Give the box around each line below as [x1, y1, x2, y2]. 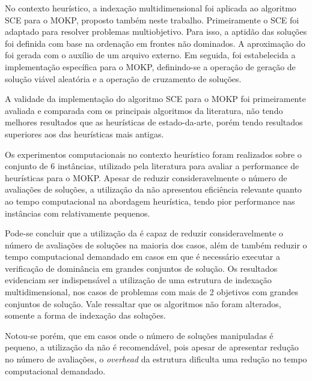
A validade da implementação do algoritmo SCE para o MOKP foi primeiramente [5, 92, 306, 105]
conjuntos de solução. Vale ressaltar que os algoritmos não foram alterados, [5, 297, 281, 310]
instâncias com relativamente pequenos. [5, 206, 150, 219]
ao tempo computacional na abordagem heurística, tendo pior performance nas [5, 194, 295, 207]
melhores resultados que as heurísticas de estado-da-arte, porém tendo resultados [5, 116, 303, 128]
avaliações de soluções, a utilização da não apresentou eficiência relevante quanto [5, 183, 302, 196]
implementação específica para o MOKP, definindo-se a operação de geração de [5, 60, 296, 73]
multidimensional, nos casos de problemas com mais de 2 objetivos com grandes [5, 286, 298, 298]
